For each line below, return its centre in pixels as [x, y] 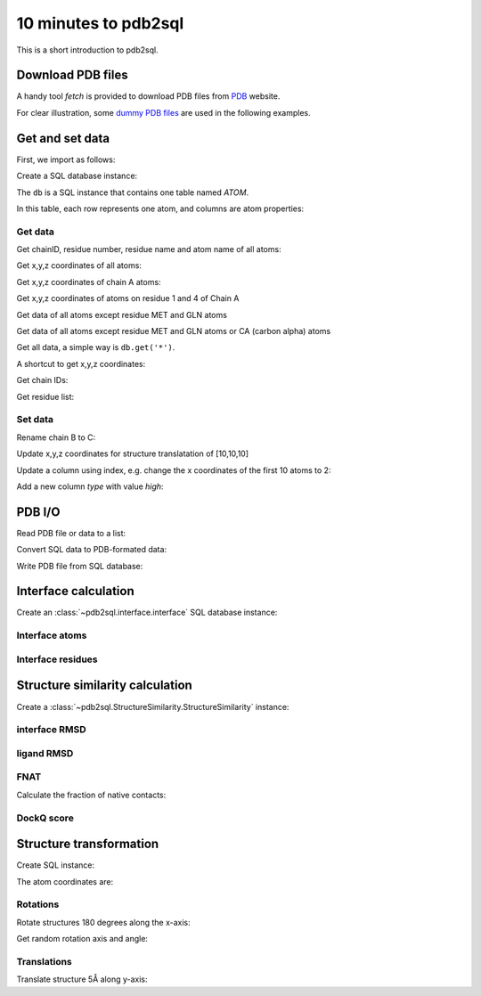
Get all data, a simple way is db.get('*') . [96, 347]
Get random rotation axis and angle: [82, 939]
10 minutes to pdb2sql [100, 23]
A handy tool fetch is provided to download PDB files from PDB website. [148, 96]
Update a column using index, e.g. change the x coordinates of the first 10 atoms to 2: [174, 470]
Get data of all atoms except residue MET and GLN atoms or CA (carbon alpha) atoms [174, 331]
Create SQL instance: [56, 865]
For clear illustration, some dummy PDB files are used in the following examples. [163, 112]
